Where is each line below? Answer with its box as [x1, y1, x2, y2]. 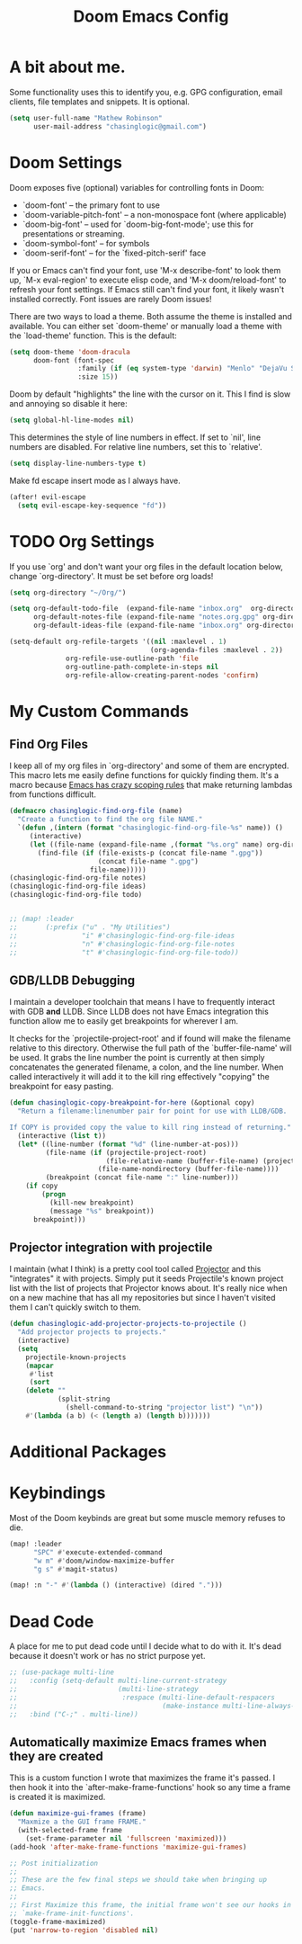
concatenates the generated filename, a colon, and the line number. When [9, 1062, 284, 1072]
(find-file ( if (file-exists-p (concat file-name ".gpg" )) [37, 848, 263, 857]
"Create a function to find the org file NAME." [17, 815, 203, 824]
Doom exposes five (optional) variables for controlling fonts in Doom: [9, 182, 265, 193]
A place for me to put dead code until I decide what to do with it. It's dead [9, 1641, 281, 1652]
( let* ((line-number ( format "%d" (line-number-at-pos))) [17, 1140, 240, 1149]
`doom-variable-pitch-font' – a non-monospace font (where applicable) [22, 209, 287, 219]
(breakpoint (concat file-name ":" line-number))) [45, 1173, 240, 1182]
